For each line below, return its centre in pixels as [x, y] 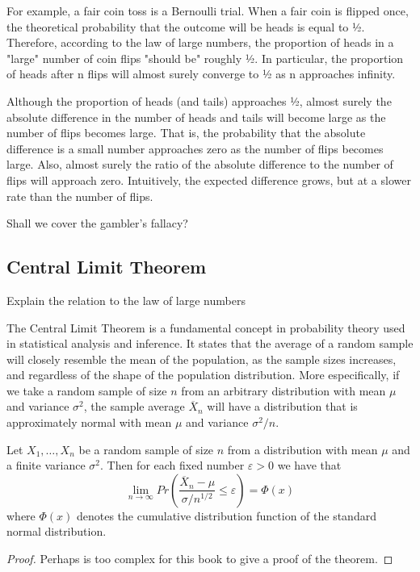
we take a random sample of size [87, 390]
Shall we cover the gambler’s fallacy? [97, 223]
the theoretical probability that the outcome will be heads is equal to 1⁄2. [186, 26]
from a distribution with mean [302, 449]
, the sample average [134, 406]
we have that [309, 465]
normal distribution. [57, 531]
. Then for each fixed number [172, 465]
